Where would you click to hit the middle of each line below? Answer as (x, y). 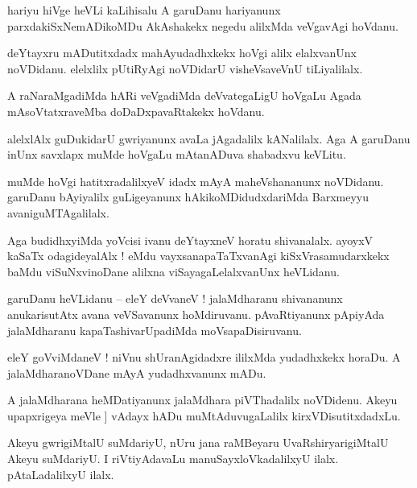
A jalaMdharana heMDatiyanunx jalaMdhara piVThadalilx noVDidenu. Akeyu (202, 400)
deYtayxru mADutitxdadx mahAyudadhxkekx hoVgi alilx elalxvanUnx (182, 53)
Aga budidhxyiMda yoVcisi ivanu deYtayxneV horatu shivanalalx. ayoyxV (190, 240)
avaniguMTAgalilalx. (58, 212)
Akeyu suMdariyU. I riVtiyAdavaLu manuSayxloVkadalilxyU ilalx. (173, 459)
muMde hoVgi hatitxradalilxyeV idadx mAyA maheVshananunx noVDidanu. (196, 181)
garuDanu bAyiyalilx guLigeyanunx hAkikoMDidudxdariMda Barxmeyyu (188, 197)
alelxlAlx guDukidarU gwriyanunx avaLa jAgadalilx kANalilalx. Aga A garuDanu (209, 138)
